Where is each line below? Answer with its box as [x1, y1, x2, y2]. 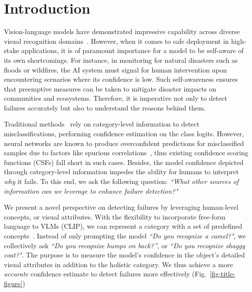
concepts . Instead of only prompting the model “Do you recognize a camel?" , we [4, 231, 246, 240]
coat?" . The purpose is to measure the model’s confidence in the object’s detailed [4, 250, 245, 260]
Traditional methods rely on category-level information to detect [4, 119, 199, 129]
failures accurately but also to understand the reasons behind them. [4, 102, 206, 112]
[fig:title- [210, 269, 235, 279]
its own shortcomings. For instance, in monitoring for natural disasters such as [4, 55, 238, 65]
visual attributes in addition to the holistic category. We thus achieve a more [4, 259, 233, 269]
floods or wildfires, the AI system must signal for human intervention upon [4, 64, 227, 74]
